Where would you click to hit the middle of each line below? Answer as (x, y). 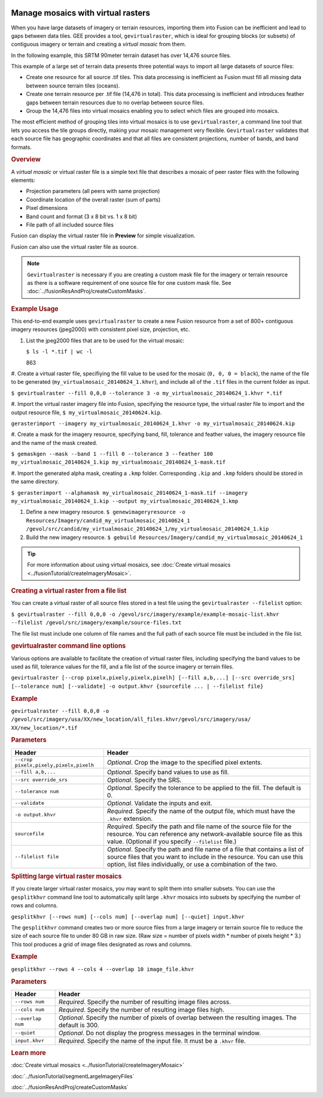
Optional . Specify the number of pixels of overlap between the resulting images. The (178, 1018)
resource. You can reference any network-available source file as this (205, 834)
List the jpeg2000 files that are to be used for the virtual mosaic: (105, 340)
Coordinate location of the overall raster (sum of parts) (93, 199)
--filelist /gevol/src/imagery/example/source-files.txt (96, 623)
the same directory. (35, 482)
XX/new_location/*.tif (44, 728)
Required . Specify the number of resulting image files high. (141, 1009)
